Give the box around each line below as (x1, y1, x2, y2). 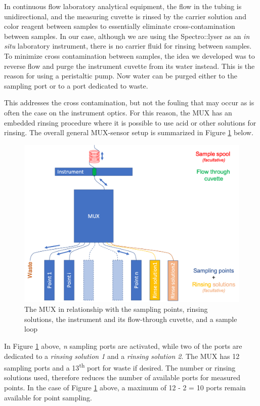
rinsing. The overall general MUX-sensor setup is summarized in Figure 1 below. (4, 127, 253, 138)
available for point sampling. (4, 392, 92, 402)
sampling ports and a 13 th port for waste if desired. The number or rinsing (4, 361, 236, 373)
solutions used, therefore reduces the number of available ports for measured (4, 372, 241, 383)
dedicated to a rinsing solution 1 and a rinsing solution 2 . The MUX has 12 (4, 350, 240, 361)
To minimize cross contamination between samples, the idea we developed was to (4, 50, 255, 61)
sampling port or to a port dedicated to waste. (4, 80, 148, 91)
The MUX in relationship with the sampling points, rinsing (24, 304, 208, 314)
